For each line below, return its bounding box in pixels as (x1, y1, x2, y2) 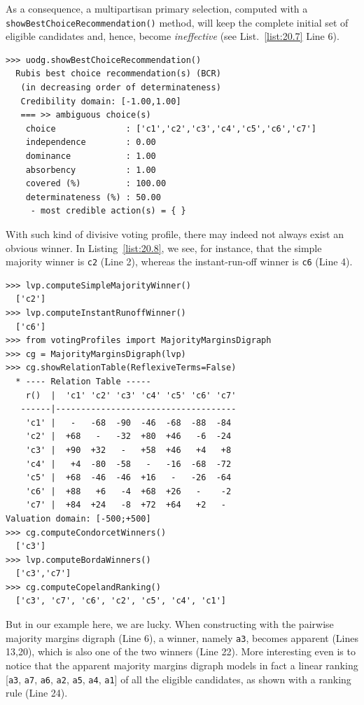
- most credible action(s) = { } (30, 206, 186, 216)
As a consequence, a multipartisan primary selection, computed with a (6, 1, 308, 15)
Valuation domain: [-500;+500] (6, 513, 151, 524)
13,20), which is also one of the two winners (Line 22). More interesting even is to (6, 644, 356, 659)
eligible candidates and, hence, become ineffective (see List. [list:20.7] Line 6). (6, 29, 339, 43)
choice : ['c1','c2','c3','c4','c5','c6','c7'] (25, 123, 316, 134)
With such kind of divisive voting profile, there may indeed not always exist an (6, 226, 344, 241)
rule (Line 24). (6, 685, 68, 700)
